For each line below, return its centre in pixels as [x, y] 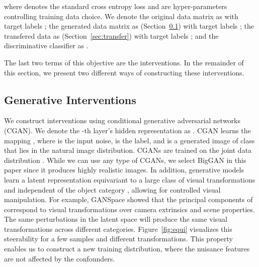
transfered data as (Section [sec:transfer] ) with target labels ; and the [111, 35]
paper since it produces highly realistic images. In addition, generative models [124, 170]
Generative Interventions [70, 99]
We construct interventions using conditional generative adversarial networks [122, 120]
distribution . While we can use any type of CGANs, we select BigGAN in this [125, 160]
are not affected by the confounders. [60, 258]
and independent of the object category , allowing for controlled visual [112, 189]
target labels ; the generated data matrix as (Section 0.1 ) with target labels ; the [129, 26]
